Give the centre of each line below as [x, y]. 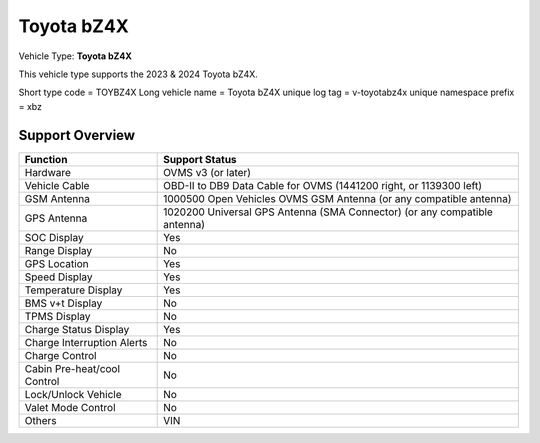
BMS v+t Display [63, 303]
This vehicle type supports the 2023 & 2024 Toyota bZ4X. [138, 74]
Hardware [48, 172]
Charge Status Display [77, 329]
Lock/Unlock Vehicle [73, 394]
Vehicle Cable [57, 185]
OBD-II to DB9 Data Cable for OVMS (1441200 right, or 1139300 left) [322, 185]
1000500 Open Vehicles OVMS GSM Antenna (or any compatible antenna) [337, 198]
